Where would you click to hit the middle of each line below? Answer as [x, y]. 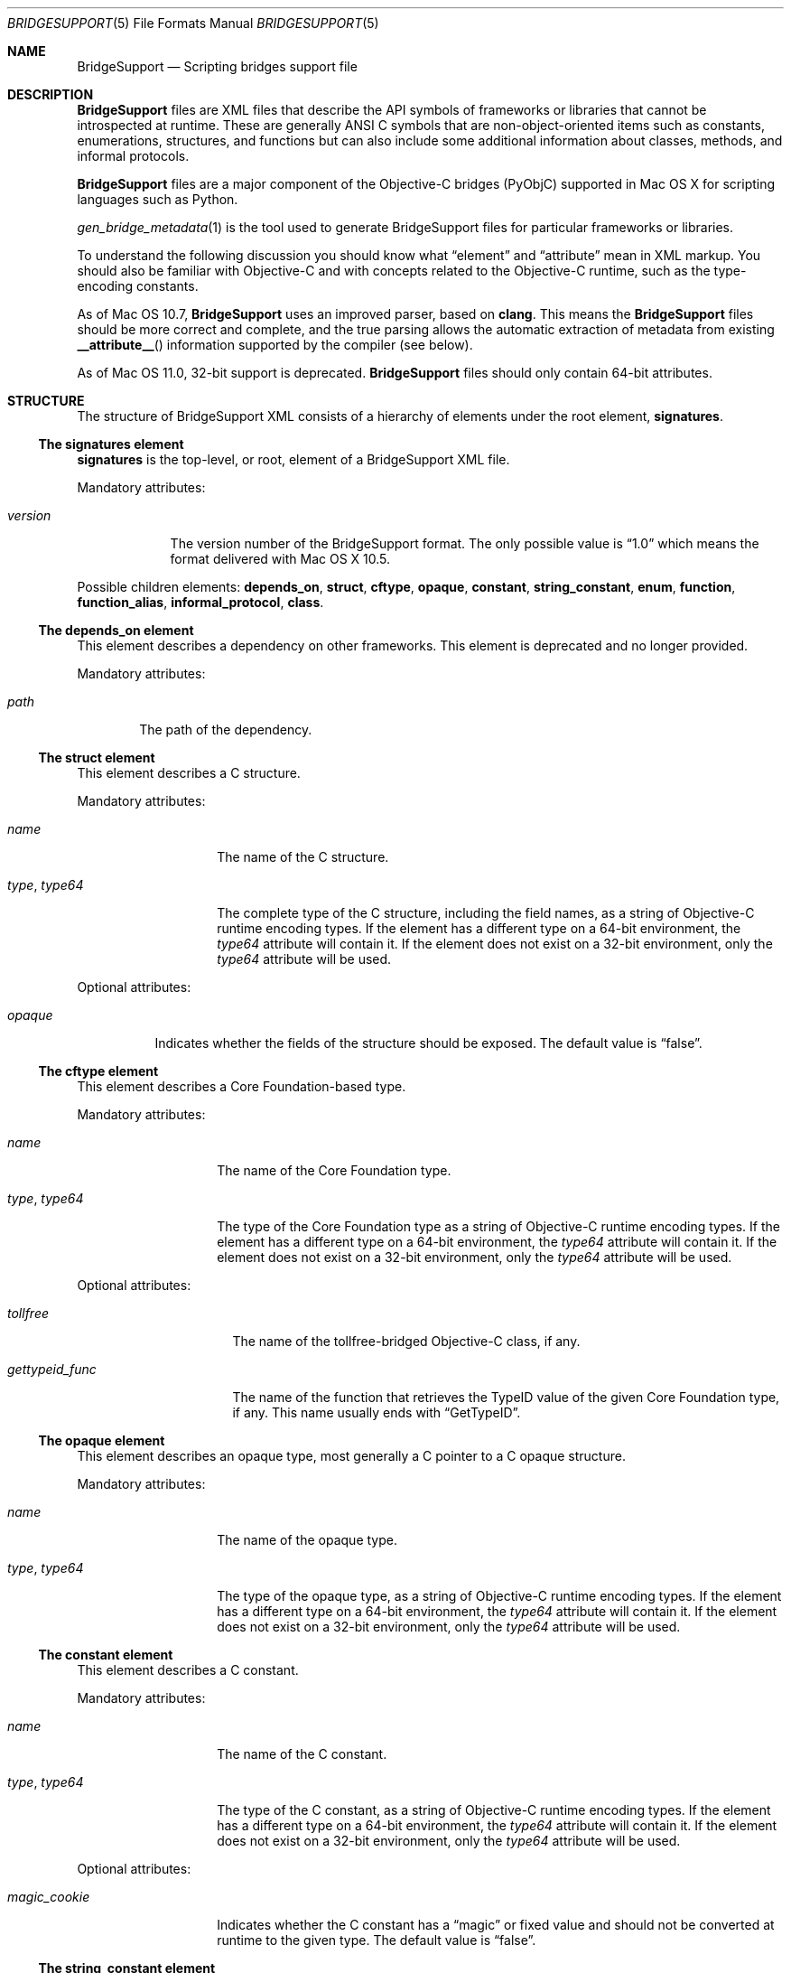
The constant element [106, 1655]
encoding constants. [138, 286]
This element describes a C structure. [189, 773]
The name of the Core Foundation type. [334, 1170]
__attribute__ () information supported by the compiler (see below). [275, 345]
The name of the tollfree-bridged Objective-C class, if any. [406, 1341]
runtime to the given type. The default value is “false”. [377, 1940]
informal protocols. [133, 156]
